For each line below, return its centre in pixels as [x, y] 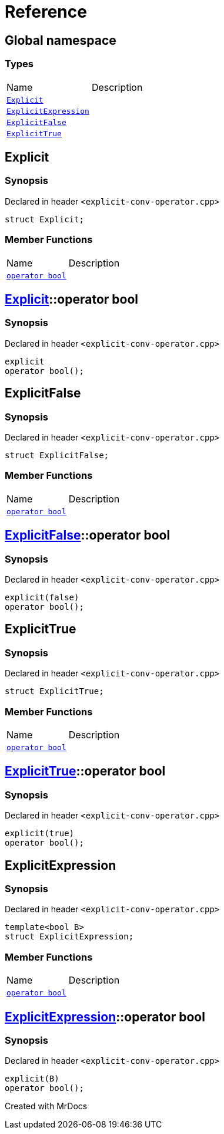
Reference [46, 12]
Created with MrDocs [46, 1106]
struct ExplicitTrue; [54, 691]
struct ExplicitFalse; [57, 455]
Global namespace [61, 40]
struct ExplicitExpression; [69, 937]
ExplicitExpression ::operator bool [105, 1017]
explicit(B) [32, 1079]
